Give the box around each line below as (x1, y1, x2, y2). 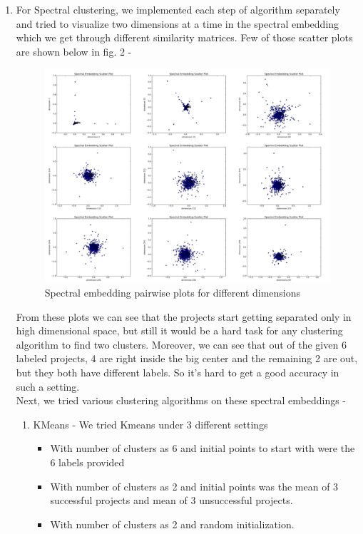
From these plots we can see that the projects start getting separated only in (16, 309, 352, 324)
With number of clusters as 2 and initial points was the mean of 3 (50, 478, 339, 493)
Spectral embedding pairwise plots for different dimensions (44, 285, 301, 300)
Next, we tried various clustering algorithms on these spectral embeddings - (16, 393, 347, 408)
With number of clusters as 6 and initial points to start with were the (50, 441, 355, 456)
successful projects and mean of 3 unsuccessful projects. (50, 493, 293, 508)
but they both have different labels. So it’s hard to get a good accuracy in (16, 365, 339, 380)
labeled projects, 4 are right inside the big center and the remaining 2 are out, (16, 351, 358, 366)
